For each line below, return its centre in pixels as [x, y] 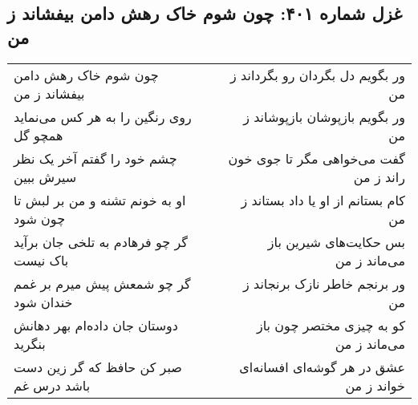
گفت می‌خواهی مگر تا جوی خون [317, 158]
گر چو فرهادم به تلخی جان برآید [101, 241]
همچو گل [39, 135]
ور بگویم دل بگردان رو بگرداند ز [318, 75]
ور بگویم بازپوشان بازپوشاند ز [324, 116]
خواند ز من [375, 385]
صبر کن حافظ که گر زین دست [98, 367]
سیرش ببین [45, 176]
